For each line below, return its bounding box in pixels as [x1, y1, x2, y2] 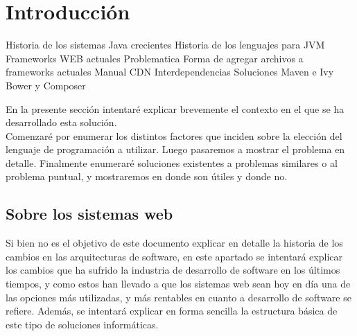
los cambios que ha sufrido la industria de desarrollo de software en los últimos [6, 263, 340, 277]
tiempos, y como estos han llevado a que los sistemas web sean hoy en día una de [6, 276, 351, 291]
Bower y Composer [6, 78, 86, 92]
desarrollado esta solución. [6, 115, 117, 130]
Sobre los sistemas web [6, 203, 173, 224]
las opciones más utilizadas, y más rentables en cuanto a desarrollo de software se [6, 290, 351, 304]
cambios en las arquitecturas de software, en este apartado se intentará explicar [6, 249, 342, 263]
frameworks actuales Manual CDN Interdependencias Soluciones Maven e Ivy [6, 64, 334, 79]
